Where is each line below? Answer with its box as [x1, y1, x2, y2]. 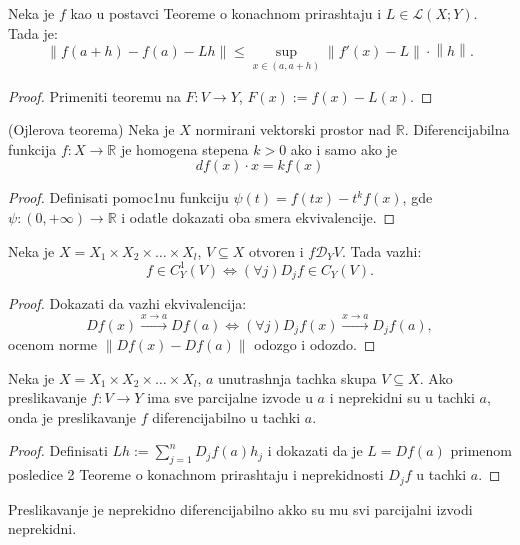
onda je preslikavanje [8, 406, 137, 427]
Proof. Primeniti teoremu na [8, 85, 181, 106]
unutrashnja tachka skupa [218, 367, 377, 388]
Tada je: [8, 22, 58, 43]
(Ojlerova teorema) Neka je [8, 119, 175, 140]
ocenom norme [8, 334, 98, 355]
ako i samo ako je [290, 138, 398, 159]
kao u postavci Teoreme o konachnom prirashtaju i [70, 3, 382, 23]
